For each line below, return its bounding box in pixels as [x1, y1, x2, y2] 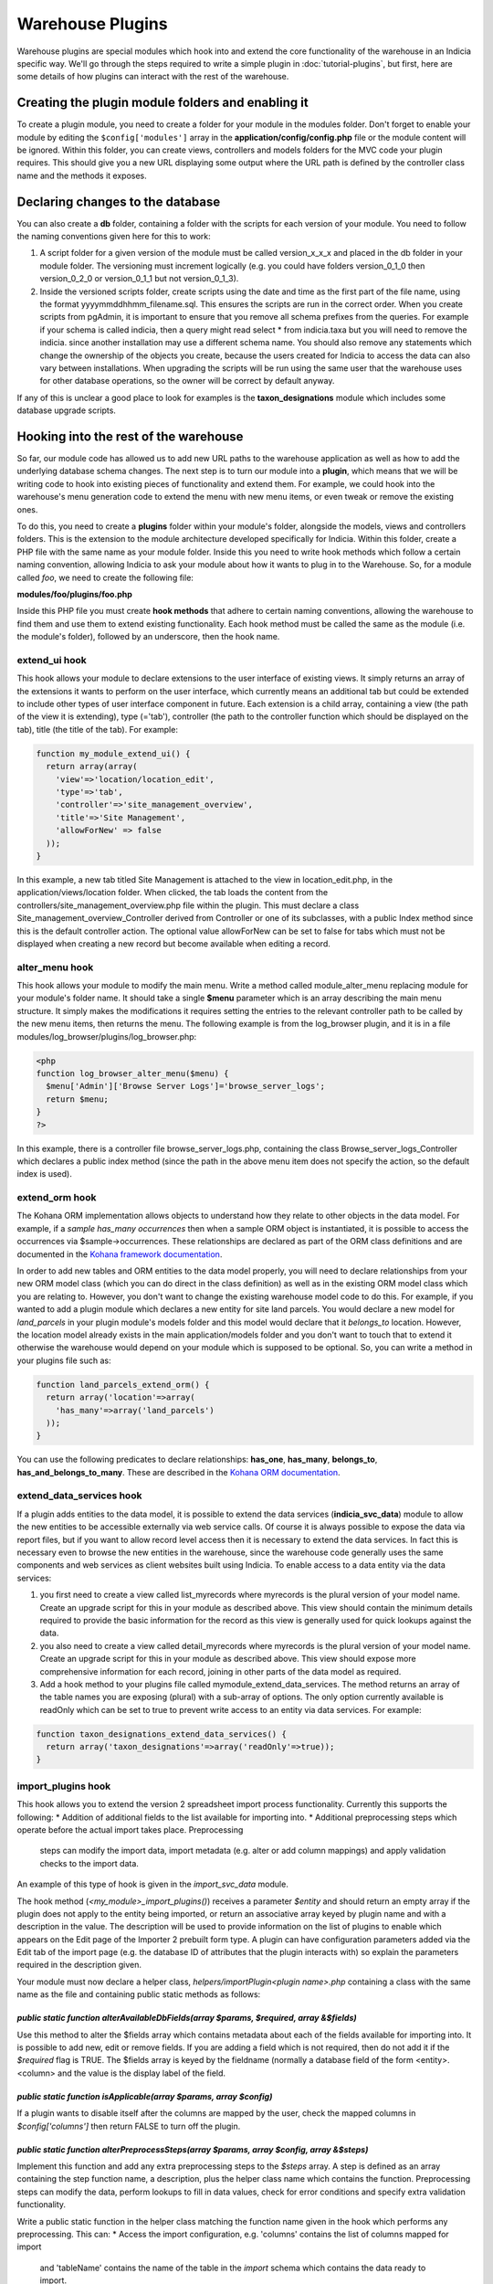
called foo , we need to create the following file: [16, 572, 194, 583]
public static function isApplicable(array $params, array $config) [16, 2090, 273, 2101]
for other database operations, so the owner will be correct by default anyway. [39, 375, 335, 386]
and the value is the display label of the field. [58, 2067, 226, 2078]
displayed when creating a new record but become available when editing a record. [16, 937, 330, 949]
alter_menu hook [16, 960, 94, 973]
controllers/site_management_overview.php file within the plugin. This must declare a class [16, 900, 360, 911]
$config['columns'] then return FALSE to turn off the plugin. [16, 2120, 241, 2131]
